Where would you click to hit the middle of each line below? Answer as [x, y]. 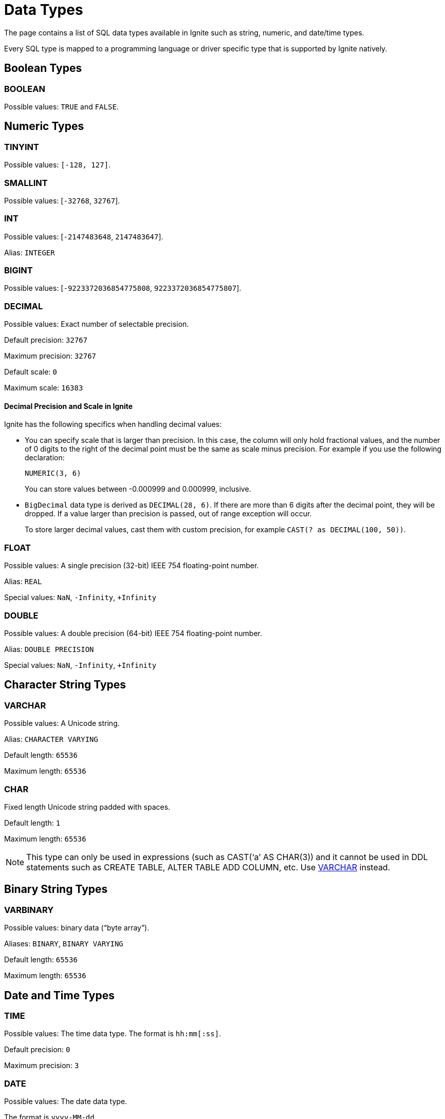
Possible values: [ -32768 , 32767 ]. [62, 200]
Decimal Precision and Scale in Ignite [69, 406]
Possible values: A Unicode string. [62, 723]
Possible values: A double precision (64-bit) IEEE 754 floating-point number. [133, 633]
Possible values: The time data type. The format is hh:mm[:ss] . [113, 1034]
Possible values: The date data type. [66, 1102]
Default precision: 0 [37, 1050]
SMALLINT [26, 183]
